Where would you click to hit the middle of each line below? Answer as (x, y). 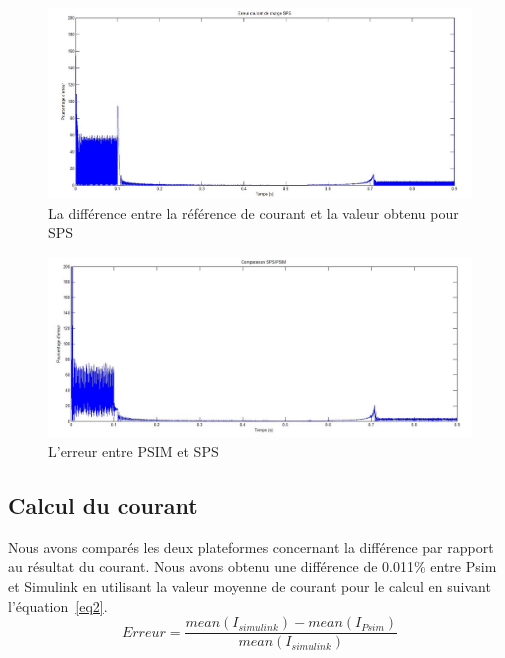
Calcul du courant (103, 504)
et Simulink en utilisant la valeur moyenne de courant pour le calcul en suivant (249, 585)
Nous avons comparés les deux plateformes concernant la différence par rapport (251, 546)
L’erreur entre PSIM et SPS (133, 450)
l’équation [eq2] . (58, 605)
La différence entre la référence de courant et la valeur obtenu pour (253, 212)
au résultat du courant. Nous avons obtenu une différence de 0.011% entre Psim (252, 566)
